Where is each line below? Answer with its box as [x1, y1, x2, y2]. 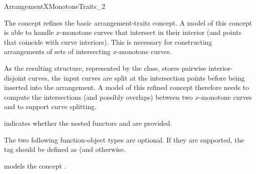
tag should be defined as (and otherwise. [4, 144, 126, 154]
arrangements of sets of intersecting [4, 46, 111, 57]
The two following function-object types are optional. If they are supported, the [4, 134, 244, 145]
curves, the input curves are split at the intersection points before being [28, 72, 245, 83]
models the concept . [4, 160, 66, 171]
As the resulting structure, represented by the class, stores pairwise [4, 62, 206, 73]
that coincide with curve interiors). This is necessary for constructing [4, 36, 212, 47]
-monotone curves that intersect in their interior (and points [60, 27, 242, 37]
